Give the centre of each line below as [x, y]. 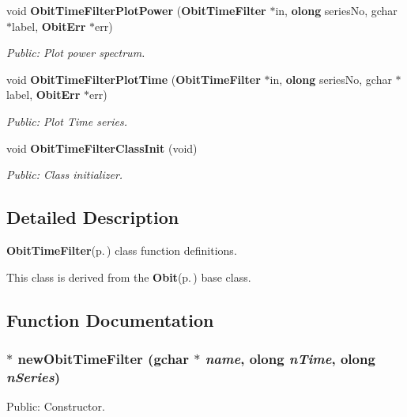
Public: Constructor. [56, 406]
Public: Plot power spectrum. [76, 53]
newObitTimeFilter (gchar [103, 358]
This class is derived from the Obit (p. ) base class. [129, 277]
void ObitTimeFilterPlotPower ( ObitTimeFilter [136, 10]
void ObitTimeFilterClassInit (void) [102, 148]
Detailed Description [93, 217]
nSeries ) [34, 376]
